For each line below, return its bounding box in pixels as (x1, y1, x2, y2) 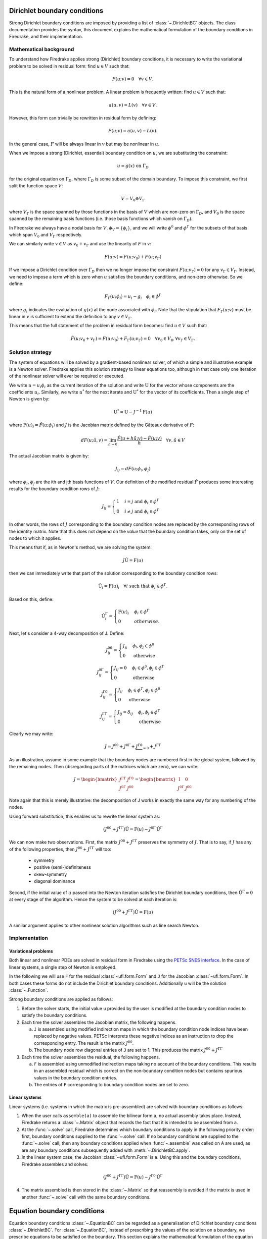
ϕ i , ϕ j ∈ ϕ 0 (133, 642, 154, 650)
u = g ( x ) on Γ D (117, 163, 149, 169)
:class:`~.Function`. (9, 987, 48, 993)
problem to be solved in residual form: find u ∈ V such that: (9, 63, 130, 69)
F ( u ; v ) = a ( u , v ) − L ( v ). (108, 128, 158, 134)
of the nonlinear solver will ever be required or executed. (9, 373, 125, 379)
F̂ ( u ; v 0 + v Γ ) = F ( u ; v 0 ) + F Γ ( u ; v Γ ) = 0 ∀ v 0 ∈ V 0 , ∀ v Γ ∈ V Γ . (70, 336, 195, 342)
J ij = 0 (114, 665, 127, 672)
